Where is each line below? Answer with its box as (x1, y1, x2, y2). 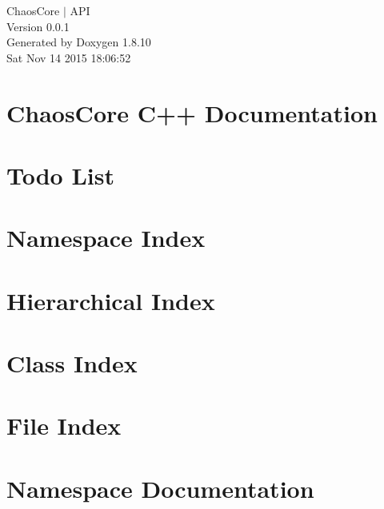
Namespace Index (6, 221, 206, 254)
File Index (6, 409, 122, 442)
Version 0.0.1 (6, 18, 70, 34)
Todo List (6, 158, 114, 191)
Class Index (6, 347, 138, 380)
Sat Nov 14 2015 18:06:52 (6, 49, 131, 66)
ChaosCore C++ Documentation (6, 96, 378, 129)
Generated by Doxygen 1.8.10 (6, 34, 151, 50)
